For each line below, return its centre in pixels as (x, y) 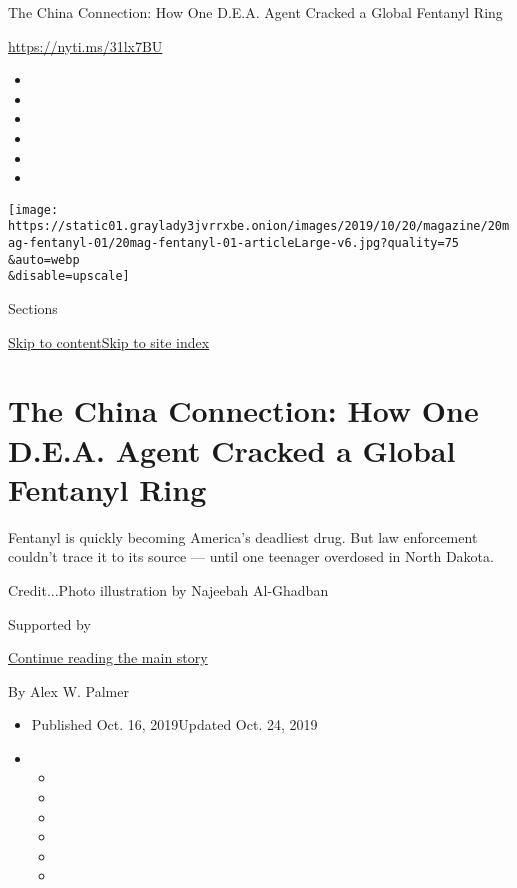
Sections (33, 308)
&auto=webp (44, 259)
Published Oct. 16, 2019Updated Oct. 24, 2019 (174, 724)
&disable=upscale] (69, 276)
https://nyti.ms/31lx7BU (85, 45)
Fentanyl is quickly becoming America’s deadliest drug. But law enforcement (243, 536)
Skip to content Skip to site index (109, 341)
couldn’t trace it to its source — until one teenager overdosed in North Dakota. (251, 556)
